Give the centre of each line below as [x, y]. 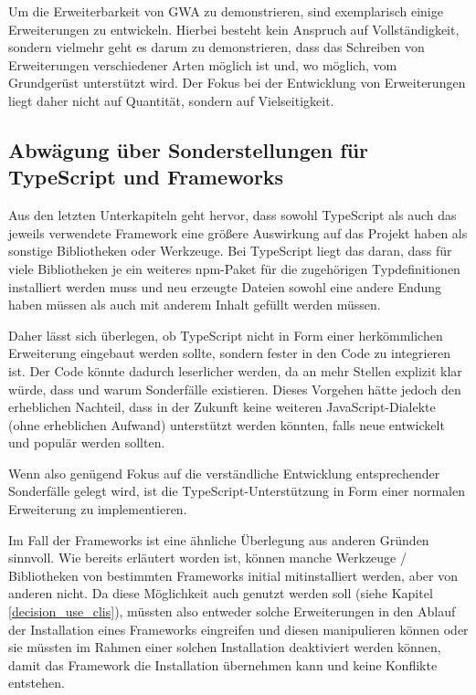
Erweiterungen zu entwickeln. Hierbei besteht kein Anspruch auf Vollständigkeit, [234, 29]
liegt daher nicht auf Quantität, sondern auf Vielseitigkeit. [171, 100]
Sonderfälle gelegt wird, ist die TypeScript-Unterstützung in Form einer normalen [237, 491]
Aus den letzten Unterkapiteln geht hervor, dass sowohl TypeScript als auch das [233, 215]
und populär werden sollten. [87, 442]
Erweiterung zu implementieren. [98, 509]
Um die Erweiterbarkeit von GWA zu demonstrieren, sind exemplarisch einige [226, 11]
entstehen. [37, 683]
